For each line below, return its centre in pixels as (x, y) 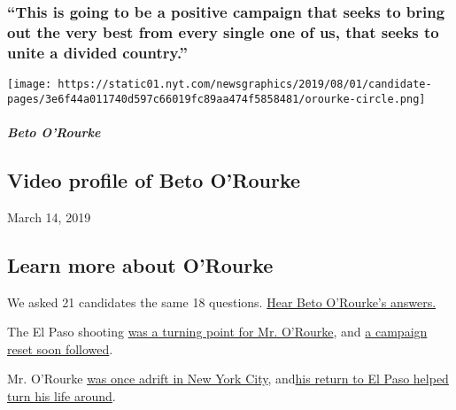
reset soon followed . (60, 348)
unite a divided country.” (97, 52)
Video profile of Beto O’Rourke (154, 179)
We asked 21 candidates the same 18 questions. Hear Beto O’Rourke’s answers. (222, 302)
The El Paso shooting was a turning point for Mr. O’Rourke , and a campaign (217, 332)
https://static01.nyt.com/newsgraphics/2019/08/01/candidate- (245, 85)
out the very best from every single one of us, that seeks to (223, 31)
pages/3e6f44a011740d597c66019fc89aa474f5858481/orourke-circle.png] (216, 99)
